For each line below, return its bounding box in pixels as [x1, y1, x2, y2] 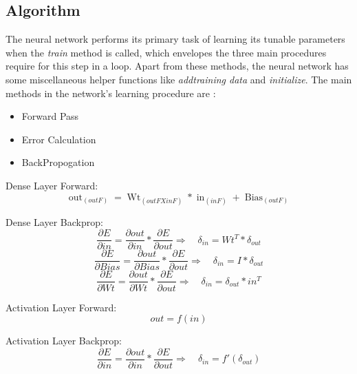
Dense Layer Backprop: [6, 214, 103, 229]
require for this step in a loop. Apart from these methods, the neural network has [6, 59, 349, 73]
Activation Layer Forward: [6, 300, 117, 314]
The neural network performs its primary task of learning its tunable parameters [6, 32, 345, 46]
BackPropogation [21, 155, 95, 169]
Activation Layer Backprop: [6, 333, 122, 348]
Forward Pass [21, 109, 79, 123]
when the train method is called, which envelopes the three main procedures [6, 45, 327, 59]
